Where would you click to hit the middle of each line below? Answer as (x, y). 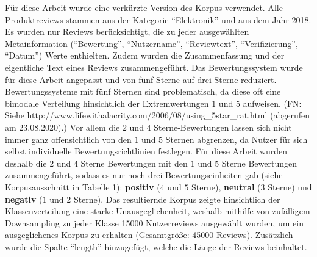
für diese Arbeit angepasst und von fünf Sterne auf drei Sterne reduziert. (141, 79)
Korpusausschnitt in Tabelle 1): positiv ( (83, 186)
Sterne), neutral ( (226, 186)
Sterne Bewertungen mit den (134, 163)
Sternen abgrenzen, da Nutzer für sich (237, 139)
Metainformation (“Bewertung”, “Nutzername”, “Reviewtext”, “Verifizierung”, (151, 43)
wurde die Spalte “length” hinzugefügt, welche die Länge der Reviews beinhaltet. (156, 246)
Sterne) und (290, 186)
